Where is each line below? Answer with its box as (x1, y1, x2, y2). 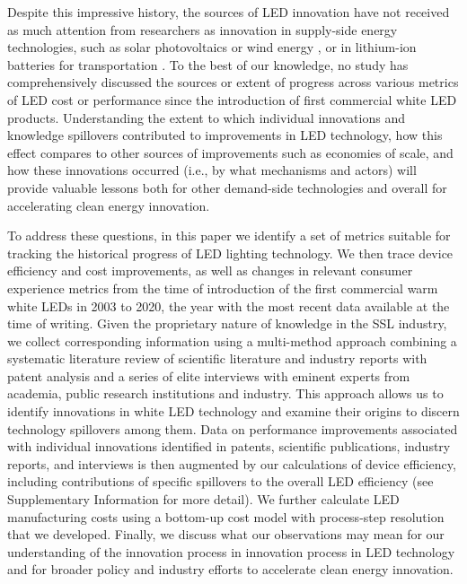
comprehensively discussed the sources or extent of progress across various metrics (7, 73, 459, 92)
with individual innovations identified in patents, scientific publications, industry (7, 437, 451, 456)
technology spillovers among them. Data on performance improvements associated (7, 419, 458, 438)
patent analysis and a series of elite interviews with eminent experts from (7, 366, 410, 385)
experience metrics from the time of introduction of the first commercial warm (7, 278, 438, 297)
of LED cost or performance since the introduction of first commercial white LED (7, 90, 457, 109)
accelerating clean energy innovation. (7, 196, 210, 214)
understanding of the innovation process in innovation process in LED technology (7, 542, 455, 561)
